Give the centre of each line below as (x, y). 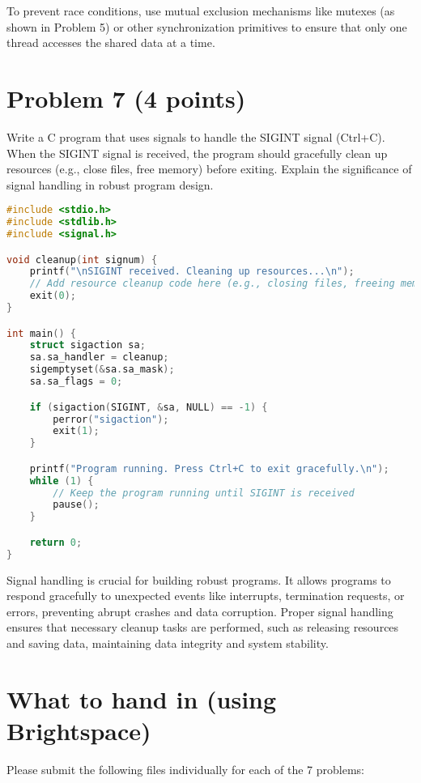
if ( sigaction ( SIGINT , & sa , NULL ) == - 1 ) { (149, 407)
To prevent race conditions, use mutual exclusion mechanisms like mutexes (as (201, 11)
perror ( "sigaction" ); (111, 419)
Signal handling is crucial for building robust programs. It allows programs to (199, 579)
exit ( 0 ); (53, 296)
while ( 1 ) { (62, 481)
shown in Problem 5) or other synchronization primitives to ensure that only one (207, 26)
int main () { (41, 333)
